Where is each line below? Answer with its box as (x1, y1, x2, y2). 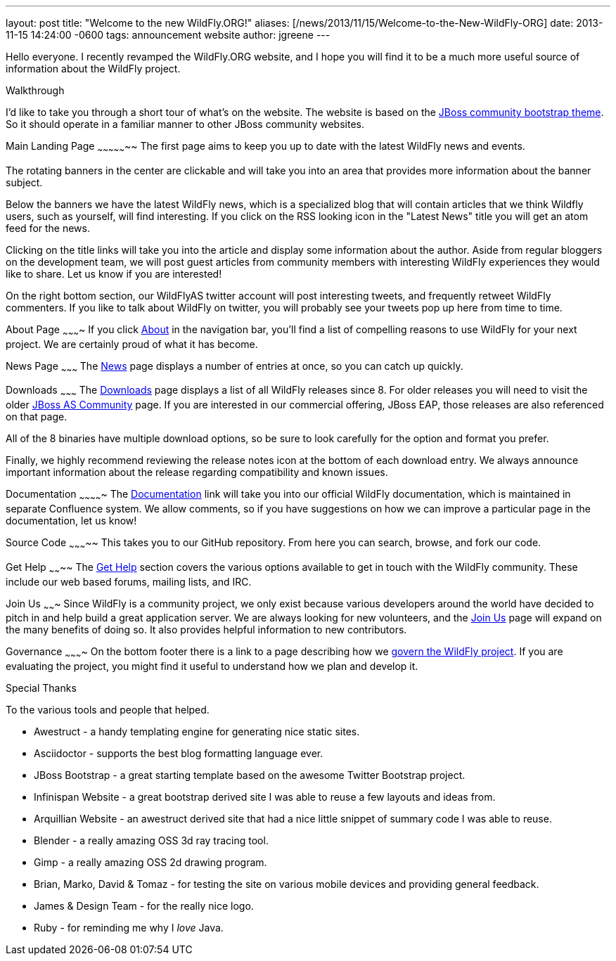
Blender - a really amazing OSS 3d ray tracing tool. (34, 834, 269, 847)
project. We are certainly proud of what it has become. (6, 337, 258, 350)
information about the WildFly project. (6, 63, 181, 75)
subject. (6, 176, 43, 188)
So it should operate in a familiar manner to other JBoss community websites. (6, 118, 364, 130)
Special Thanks (6, 682, 77, 695)
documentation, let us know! (6, 514, 137, 527)
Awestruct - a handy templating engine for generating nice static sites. (34, 725, 360, 738)
